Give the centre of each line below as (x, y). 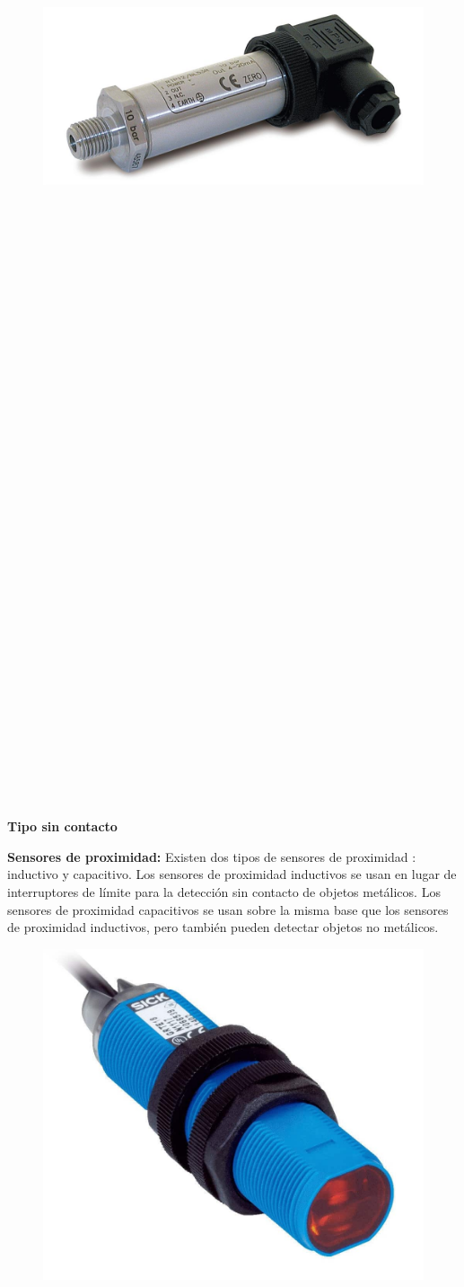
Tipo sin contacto (62, 826)
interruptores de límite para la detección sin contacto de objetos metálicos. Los (224, 892)
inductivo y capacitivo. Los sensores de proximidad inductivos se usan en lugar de (232, 874)
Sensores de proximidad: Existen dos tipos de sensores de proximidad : (212, 856)
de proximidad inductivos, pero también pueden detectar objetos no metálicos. (223, 927)
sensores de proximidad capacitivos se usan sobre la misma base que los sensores (228, 909)
